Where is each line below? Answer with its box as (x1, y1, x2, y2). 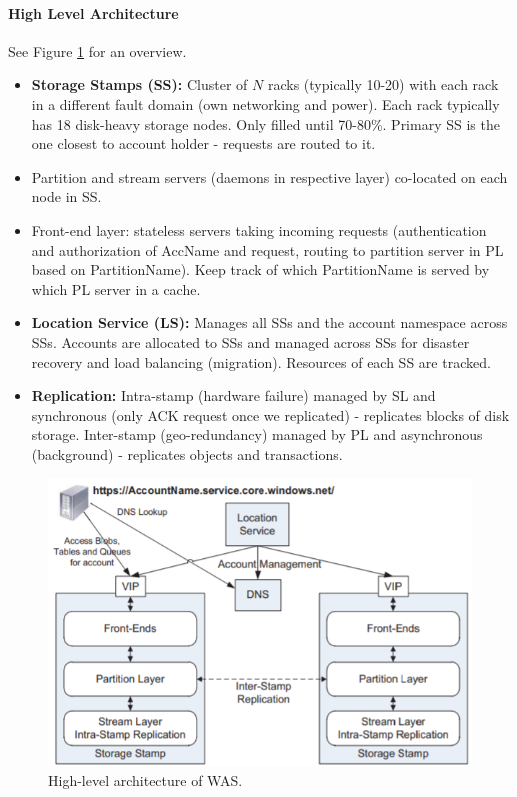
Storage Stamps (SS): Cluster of (31, 74, 248, 95)
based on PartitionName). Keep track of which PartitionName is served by (31, 259, 490, 280)
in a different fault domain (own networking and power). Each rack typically (31, 93, 500, 114)
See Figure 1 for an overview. (8, 40, 187, 61)
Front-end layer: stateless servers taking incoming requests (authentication (31, 219, 487, 240)
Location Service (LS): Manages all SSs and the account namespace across (31, 312, 508, 333)
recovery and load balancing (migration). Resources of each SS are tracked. (31, 351, 491, 372)
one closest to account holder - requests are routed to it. (31, 133, 376, 154)
